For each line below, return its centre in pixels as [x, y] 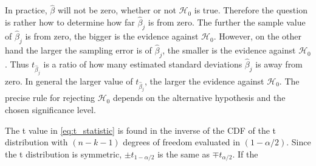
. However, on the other [257, 36]
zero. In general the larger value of [69, 81]
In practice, [26, 10]
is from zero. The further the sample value [227, 22]
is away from [279, 64]
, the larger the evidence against [204, 81]
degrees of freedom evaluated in [181, 142]
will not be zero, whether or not [117, 10]
